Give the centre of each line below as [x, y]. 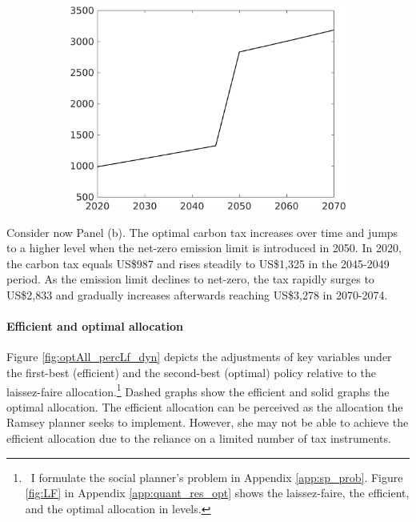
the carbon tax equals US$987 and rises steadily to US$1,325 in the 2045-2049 [198, 263]
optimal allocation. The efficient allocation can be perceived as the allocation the [205, 406]
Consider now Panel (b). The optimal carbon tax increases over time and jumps [202, 232]
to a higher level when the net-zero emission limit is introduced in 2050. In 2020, [204, 248]
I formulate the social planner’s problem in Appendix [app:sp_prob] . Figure [217, 477]
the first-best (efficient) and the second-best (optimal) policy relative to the [191, 372]
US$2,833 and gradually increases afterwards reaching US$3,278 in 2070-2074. [197, 294]
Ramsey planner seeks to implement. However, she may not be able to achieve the [208, 422]
